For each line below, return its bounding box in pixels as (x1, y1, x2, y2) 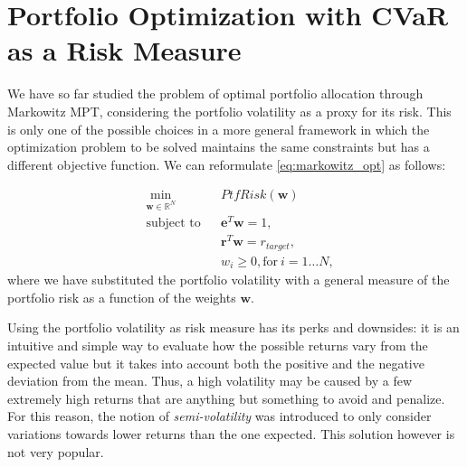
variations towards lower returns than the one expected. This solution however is (7, 425, 455, 443)
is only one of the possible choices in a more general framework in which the (7, 119, 430, 138)
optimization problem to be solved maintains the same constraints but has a (7, 137, 430, 156)
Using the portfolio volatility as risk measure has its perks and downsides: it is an (7, 318, 460, 337)
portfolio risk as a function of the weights (7, 287, 236, 306)
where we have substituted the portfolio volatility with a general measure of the (7, 270, 450, 289)
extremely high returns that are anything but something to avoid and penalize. (7, 388, 445, 407)
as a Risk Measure (7, 32, 242, 69)
